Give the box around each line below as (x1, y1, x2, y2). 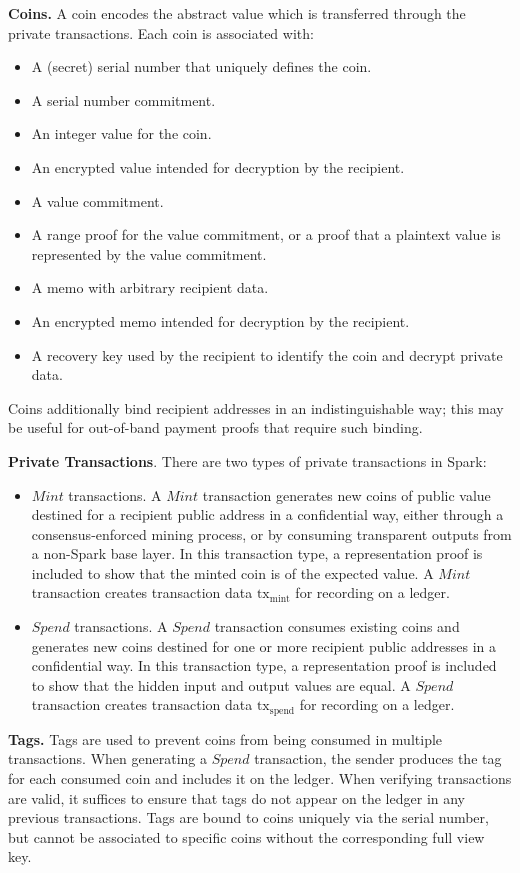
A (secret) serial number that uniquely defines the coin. (31, 56, 372, 77)
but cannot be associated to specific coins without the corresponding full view (8, 826, 485, 847)
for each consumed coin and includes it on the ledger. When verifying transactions (8, 768, 512, 789)
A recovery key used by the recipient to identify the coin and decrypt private (31, 344, 503, 365)
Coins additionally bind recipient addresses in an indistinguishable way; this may (8, 397, 504, 418)
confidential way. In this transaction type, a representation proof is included (31, 655, 497, 676)
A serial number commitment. (31, 89, 216, 110)
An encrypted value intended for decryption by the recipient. (31, 156, 405, 177)
